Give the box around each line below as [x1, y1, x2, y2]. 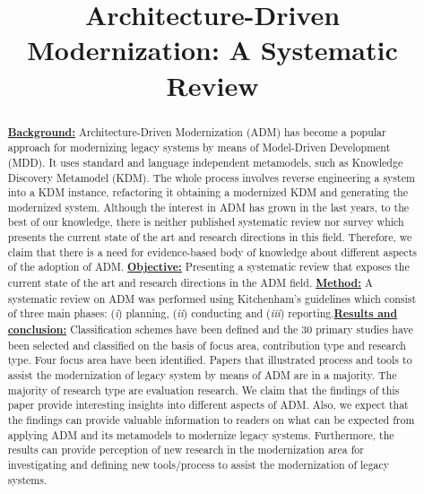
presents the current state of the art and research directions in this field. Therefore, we [7, 230, 412, 245]
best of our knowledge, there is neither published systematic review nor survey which [7, 214, 404, 230]
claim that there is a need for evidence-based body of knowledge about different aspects [7, 244, 417, 259]
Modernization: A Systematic [27, 31, 398, 68]
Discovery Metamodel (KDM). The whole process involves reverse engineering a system [7, 169, 415, 185]
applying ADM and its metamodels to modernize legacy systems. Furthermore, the [7, 427, 394, 442]
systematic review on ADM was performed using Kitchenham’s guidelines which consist [7, 290, 417, 306]
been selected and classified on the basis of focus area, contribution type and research [7, 337, 406, 352]
